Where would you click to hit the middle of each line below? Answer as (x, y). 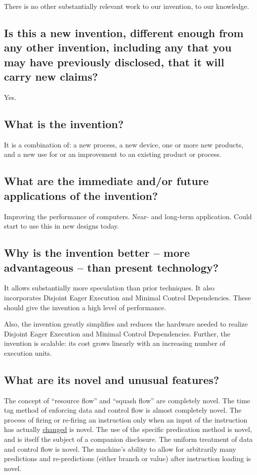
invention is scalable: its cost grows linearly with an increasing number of (115, 343)
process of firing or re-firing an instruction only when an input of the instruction (126, 419)
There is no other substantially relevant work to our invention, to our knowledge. (127, 6)
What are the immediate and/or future (106, 181)
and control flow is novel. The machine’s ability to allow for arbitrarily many (120, 449)
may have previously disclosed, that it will (114, 62)
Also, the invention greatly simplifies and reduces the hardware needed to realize (126, 324)
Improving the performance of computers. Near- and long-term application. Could (128, 216)
